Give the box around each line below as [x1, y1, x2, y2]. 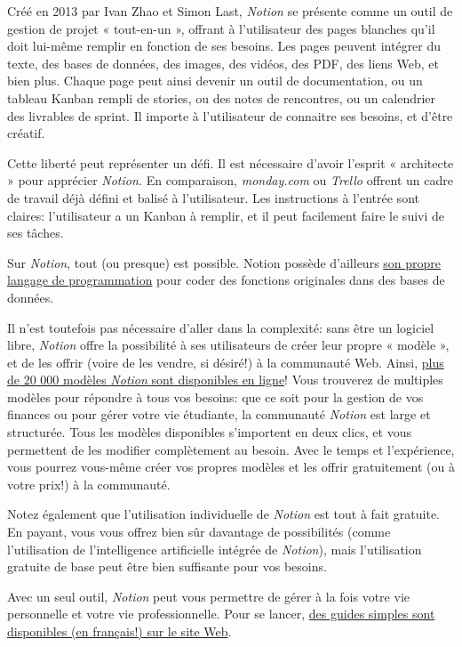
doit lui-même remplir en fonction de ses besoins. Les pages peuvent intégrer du [7, 36, 442, 55]
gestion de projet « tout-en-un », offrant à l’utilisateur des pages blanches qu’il [7, 19, 435, 37]
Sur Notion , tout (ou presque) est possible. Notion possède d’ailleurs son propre [7, 253, 442, 271]
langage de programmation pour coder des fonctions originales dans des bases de [7, 271, 445, 289]
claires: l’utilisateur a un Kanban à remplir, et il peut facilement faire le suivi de [7, 206, 444, 224]
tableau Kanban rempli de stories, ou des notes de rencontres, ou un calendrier [7, 88, 436, 107]
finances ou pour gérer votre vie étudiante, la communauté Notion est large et [7, 405, 431, 424]
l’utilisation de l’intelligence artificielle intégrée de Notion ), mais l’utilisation [7, 539, 422, 558]
